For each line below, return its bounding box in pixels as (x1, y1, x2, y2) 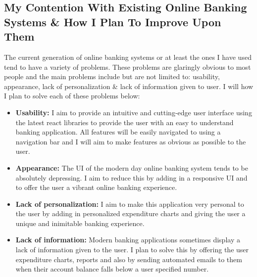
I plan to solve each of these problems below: (4, 91, 140, 101)
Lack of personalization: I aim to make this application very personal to (15, 198, 244, 209)
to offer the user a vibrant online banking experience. (15, 182, 177, 192)
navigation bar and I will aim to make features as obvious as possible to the (15, 136, 246, 146)
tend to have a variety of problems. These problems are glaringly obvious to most (4, 61, 251, 72)
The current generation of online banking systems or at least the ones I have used (4, 51, 252, 62)
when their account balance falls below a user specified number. (15, 264, 209, 274)
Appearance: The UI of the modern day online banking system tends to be (15, 162, 248, 173)
